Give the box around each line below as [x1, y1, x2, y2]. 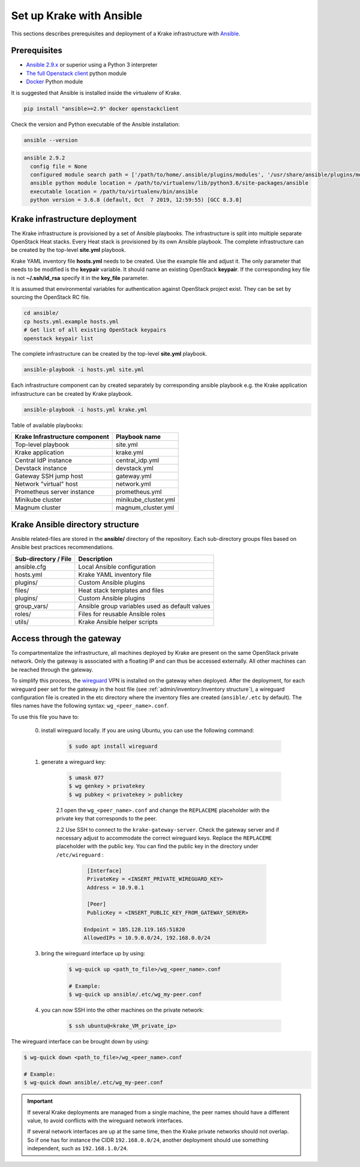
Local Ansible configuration [78, 563, 156, 571]
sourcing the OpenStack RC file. [11, 294, 91, 301]
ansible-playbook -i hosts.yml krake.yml [23, 406, 148, 413]
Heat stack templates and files [78, 586, 164, 594]
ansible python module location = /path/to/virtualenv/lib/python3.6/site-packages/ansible [30, 180, 309, 187]
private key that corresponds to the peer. [56, 815, 157, 822]
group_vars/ [14, 601, 49, 610]
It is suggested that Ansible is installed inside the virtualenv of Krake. [11, 89, 182, 96]
